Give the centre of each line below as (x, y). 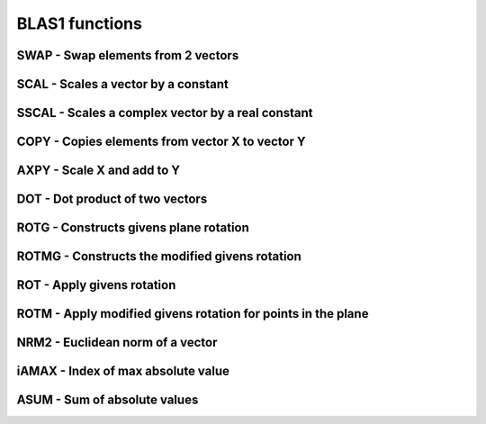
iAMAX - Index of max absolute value (123, 371)
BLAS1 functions (80, 23)
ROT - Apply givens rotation (96, 285)
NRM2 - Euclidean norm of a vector (117, 343)
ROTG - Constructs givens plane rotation (133, 228)
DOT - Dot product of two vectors (112, 199)
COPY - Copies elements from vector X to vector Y (161, 142)
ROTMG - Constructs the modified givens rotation (159, 257)
